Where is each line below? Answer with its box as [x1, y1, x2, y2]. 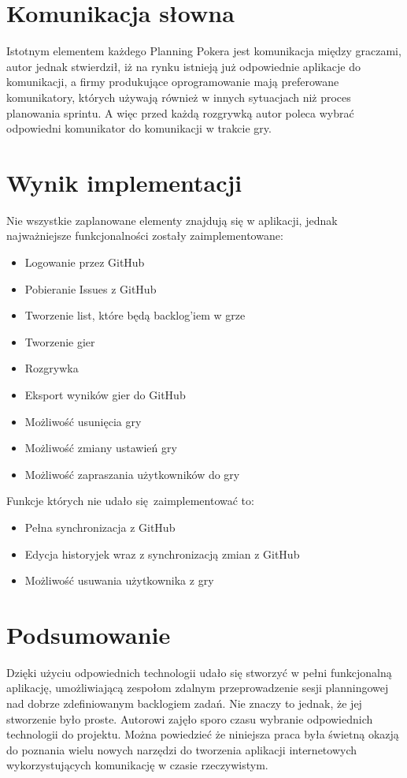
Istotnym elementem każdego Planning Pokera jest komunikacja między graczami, [6, 43, 401, 59]
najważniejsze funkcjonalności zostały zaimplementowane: [6, 227, 283, 244]
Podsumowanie [6, 618, 171, 650]
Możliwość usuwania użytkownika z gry [24, 572, 214, 589]
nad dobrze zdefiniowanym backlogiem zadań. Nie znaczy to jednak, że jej [6, 695, 362, 712]
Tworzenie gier [24, 333, 95, 350]
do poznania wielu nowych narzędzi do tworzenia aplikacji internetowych [6, 741, 357, 757]
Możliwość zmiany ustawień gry [24, 439, 177, 456]
